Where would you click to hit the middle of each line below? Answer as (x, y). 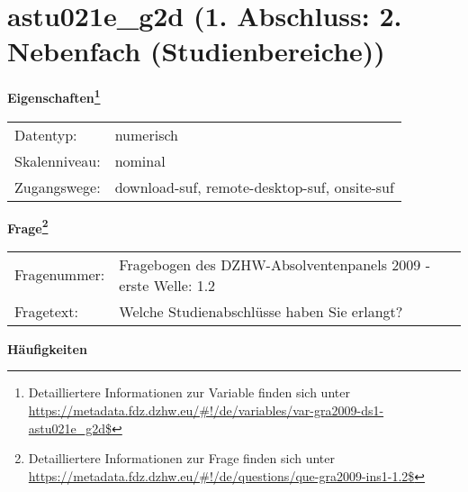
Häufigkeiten (47, 348)
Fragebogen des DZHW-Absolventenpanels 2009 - (274, 264)
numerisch (146, 134)
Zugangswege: (58, 187)
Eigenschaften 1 (54, 96)
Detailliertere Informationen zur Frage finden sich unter (182, 458)
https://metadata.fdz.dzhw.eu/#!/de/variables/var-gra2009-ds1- (206, 410)
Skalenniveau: (58, 160)
